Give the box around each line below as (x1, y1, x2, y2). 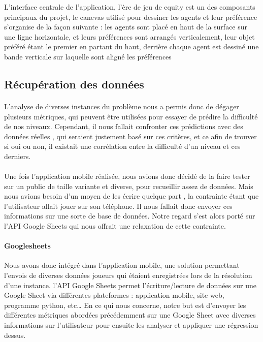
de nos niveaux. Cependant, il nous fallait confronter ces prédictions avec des (4, 121, 243, 132)
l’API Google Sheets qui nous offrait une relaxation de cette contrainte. (4, 221, 226, 231)
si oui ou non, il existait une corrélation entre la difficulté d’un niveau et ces (4, 141, 241, 151)
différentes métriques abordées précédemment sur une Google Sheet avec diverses (4, 309, 256, 320)
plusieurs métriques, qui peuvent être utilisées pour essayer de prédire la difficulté (4, 111, 258, 121)
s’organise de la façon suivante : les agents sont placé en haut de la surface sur (4, 21, 248, 32)
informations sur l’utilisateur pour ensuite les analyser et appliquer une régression (4, 320, 258, 330)
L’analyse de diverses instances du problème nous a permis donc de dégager (4, 101, 239, 111)
